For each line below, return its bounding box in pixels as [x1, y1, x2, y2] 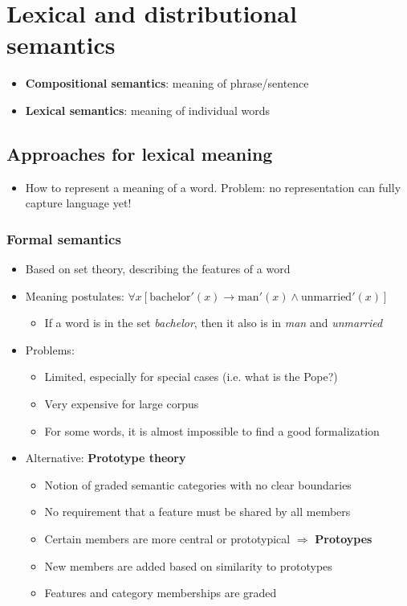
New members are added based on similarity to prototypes [44, 557, 332, 574]
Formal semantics [6, 228, 121, 248]
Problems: [25, 341, 75, 358]
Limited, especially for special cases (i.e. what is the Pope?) [44, 368, 338, 385]
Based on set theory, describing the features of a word [25, 260, 291, 277]
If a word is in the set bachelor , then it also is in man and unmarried [44, 314, 383, 331]
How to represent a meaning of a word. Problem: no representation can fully [25, 178, 401, 195]
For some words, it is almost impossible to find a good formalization [44, 422, 380, 439]
